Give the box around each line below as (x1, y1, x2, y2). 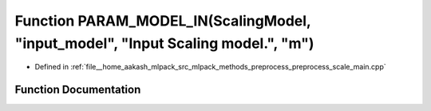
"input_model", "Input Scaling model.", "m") (14, 34, 314, 52)
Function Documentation (14, 83, 141, 97)
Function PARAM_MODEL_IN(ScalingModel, (14, 12, 311, 30)
